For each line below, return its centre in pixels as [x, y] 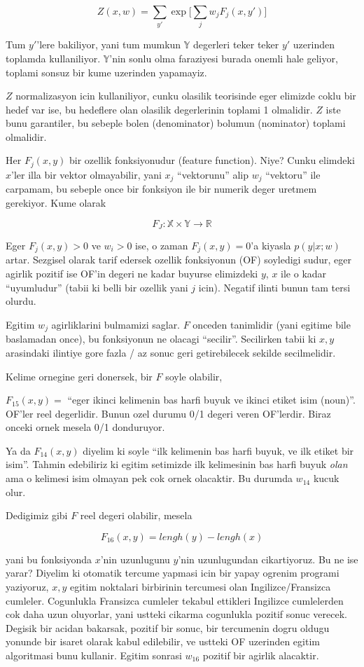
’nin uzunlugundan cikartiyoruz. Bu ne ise [268, 559]
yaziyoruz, [27, 587]
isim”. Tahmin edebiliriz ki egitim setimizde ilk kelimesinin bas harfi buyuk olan [177, 464]
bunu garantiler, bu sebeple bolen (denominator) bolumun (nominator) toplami [176, 123]
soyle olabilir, [194, 376]
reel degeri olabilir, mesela [136, 515]
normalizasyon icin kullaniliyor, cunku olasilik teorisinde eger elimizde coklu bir [186, 96]
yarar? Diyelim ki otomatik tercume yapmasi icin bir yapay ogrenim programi [173, 573]
